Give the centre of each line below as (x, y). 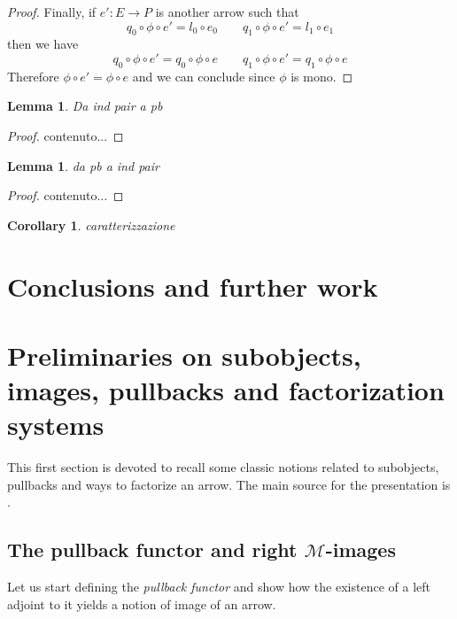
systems (56, 425)
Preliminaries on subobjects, (184, 355)
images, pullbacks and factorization (226, 390)
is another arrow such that (227, 12)
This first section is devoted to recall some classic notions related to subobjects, (223, 467)
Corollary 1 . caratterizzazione (91, 224)
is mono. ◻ (322, 76)
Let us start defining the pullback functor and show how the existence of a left (219, 587)
